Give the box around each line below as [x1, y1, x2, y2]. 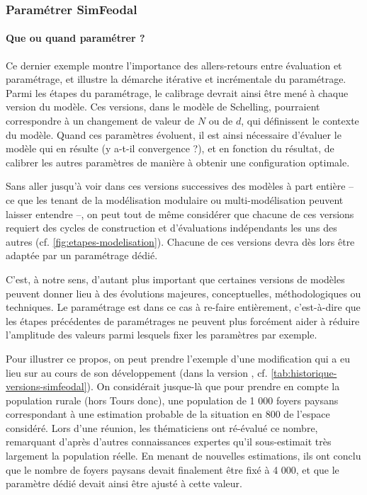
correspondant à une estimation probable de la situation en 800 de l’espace [6, 406, 330, 421]
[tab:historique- [271, 365, 337, 380]
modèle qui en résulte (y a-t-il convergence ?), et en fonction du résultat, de [6, 141, 334, 156]
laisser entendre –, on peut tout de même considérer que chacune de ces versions [6, 206, 354, 221]
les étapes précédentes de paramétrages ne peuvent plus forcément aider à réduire [6, 313, 360, 328]
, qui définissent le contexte [241, 113, 359, 128]
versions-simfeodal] [6, 379, 87, 394]
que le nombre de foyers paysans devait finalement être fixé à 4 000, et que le [6, 462, 339, 477]
